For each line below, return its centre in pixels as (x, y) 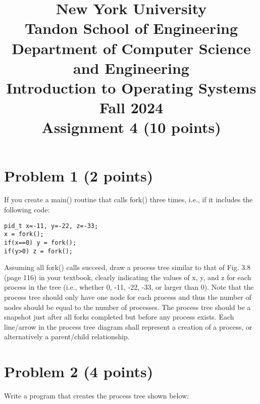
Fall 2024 (131, 107)
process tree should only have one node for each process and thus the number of (128, 297)
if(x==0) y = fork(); (40, 242)
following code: (27, 210)
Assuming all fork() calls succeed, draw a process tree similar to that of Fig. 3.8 (127, 267)
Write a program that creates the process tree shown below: (97, 396)
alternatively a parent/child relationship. (67, 336)
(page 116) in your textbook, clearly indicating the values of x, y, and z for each (128, 277)
